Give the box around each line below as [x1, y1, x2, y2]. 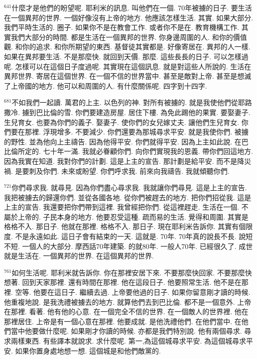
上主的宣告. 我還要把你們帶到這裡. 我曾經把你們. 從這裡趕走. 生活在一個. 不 [4, 202, 249, 212]
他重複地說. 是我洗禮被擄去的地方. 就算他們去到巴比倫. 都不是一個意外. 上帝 [4, 296, 252, 307]
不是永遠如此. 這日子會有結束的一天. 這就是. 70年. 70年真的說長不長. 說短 [15, 231, 253, 241]
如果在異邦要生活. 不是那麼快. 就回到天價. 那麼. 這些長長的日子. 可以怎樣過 [4, 51, 249, 61]
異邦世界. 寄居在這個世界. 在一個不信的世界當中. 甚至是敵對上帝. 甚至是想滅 [4, 71, 252, 81]
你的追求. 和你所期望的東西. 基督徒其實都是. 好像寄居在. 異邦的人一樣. [22, 41, 251, 52]
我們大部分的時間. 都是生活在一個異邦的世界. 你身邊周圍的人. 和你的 [10, 31, 233, 42]
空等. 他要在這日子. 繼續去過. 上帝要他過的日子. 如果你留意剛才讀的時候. [15, 287, 251, 297]
